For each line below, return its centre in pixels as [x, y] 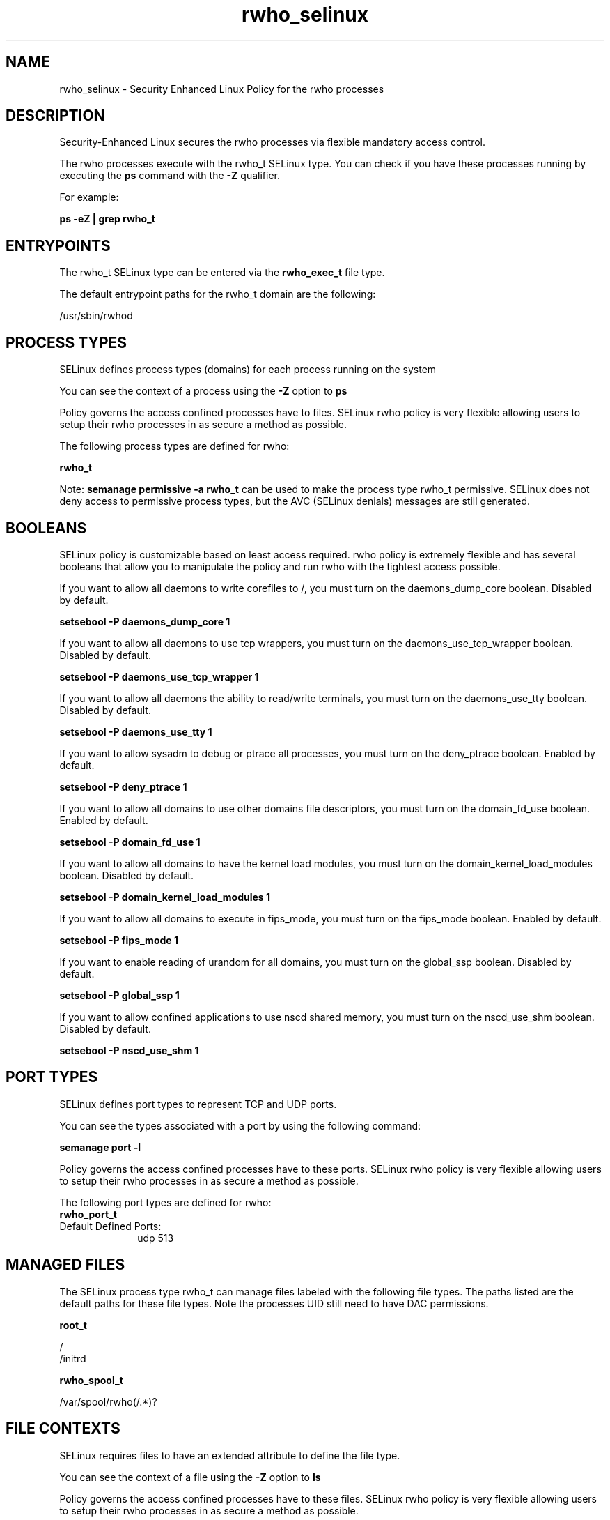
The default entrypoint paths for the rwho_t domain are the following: [218, 294]
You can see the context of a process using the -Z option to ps [203, 391]
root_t [73, 1325]
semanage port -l [100, 1147]
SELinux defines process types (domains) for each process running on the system [248, 370]
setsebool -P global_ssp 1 [119, 995]
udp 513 [156, 1238]
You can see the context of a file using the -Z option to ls [190, 1477]
